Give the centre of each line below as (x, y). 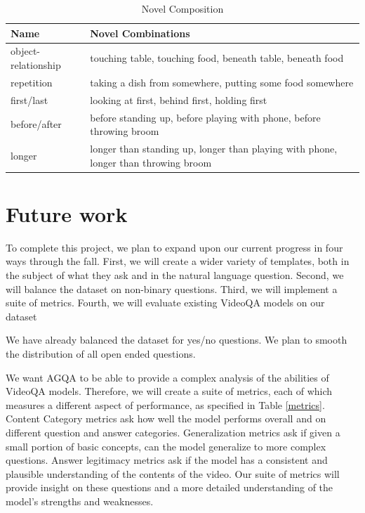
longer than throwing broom (151, 162)
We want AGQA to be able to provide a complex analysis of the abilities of (167, 377)
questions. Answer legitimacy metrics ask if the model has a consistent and (167, 460)
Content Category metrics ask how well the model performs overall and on (166, 418)
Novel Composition (182, 8)
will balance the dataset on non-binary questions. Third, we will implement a (172, 288)
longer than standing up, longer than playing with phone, (214, 148)
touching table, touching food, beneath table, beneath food (217, 58)
